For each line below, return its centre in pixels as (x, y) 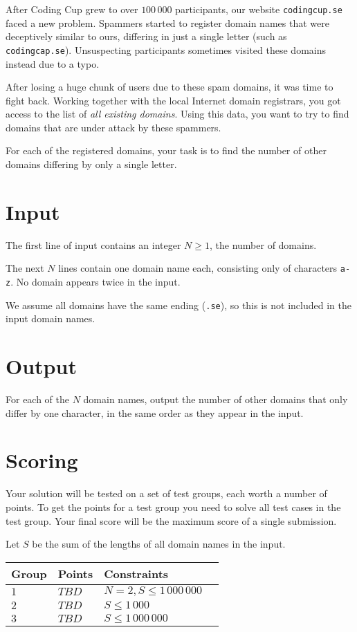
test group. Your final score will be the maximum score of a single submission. (171, 520)
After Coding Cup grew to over (72, 9)
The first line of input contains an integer (93, 244)
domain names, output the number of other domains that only (216, 399)
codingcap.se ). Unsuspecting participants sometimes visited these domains (166, 49)
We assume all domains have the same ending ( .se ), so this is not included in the (178, 305)
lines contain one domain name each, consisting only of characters (198, 268)
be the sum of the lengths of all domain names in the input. (159, 544)
